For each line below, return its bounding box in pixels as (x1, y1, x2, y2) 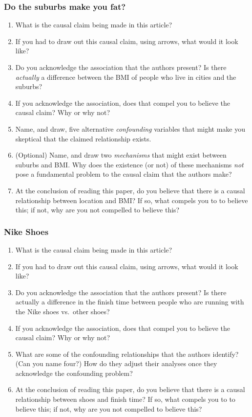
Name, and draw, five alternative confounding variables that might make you (15, 123, 246, 134)
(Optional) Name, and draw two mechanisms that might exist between (15, 150, 227, 160)
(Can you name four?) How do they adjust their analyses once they (15, 358, 217, 369)
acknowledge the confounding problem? (15, 368, 133, 378)
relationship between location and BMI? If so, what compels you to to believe (15, 195, 248, 205)
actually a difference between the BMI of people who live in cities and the (15, 71, 236, 82)
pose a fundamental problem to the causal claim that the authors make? (15, 169, 232, 179)
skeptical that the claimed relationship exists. (15, 133, 151, 143)
